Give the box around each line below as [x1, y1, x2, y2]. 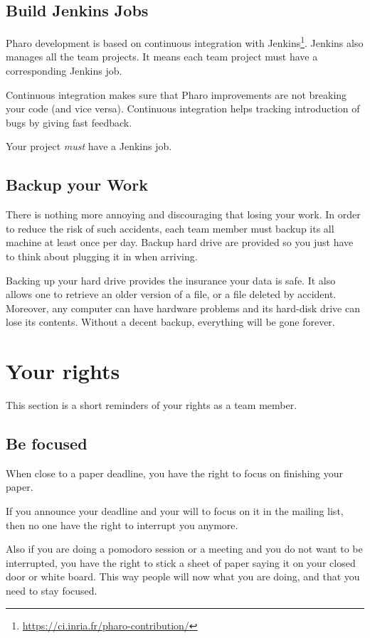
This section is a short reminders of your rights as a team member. [6, 398, 297, 413]
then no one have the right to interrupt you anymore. [6, 517, 238, 532]
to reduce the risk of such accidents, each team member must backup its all [6, 220, 334, 235]
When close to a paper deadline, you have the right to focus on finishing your [6, 465, 344, 480]
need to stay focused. [6, 583, 97, 598]
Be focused [6, 432, 88, 454]
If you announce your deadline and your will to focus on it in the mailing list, [6, 504, 344, 519]
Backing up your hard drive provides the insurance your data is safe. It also [6, 272, 336, 287]
